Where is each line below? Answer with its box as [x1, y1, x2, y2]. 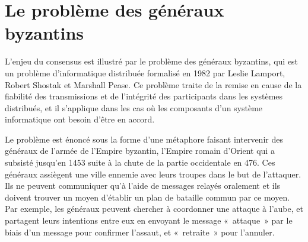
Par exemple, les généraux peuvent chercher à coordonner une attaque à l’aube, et [5, 202, 303, 215]
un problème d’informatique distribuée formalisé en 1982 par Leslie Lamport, [5, 66, 285, 79]
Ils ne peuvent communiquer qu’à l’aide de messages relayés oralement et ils [5, 179, 281, 192]
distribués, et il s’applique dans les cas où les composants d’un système [5, 101, 263, 114]
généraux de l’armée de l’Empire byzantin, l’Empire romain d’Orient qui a [5, 144, 275, 157]
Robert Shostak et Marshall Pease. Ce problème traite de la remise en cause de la [5, 78, 302, 91]
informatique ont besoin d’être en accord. [5, 113, 155, 125]
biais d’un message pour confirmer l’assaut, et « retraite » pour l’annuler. [5, 225, 275, 238]
